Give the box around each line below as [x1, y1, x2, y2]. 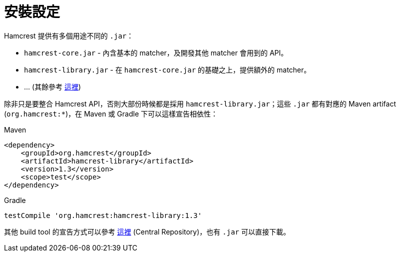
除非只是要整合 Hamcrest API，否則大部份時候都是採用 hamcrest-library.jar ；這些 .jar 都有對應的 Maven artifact [4, 99, 396, 108]
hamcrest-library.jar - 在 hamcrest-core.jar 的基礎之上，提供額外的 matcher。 [24, 65, 311, 74]
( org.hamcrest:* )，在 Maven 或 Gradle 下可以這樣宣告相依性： [4, 109, 218, 118]
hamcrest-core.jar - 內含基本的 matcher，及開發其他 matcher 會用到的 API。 [24, 48, 288, 57]
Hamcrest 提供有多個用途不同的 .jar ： [4, 31, 134, 40]
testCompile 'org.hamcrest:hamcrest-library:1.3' [4, 211, 202, 219]
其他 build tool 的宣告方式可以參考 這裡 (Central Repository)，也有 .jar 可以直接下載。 [4, 227, 290, 236]
